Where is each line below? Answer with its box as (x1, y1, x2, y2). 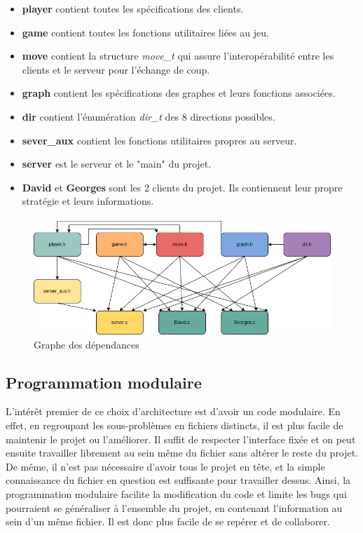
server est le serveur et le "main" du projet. (22, 156, 212, 171)
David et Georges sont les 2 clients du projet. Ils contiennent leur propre (22, 180, 343, 194)
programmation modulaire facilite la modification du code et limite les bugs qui (6, 486, 347, 501)
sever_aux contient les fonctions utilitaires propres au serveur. (22, 133, 297, 147)
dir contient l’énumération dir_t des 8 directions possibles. (22, 109, 275, 123)
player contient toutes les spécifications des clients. (22, 1, 244, 15)
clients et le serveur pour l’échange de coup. (22, 62, 210, 76)
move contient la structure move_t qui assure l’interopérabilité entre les (22, 48, 334, 63)
